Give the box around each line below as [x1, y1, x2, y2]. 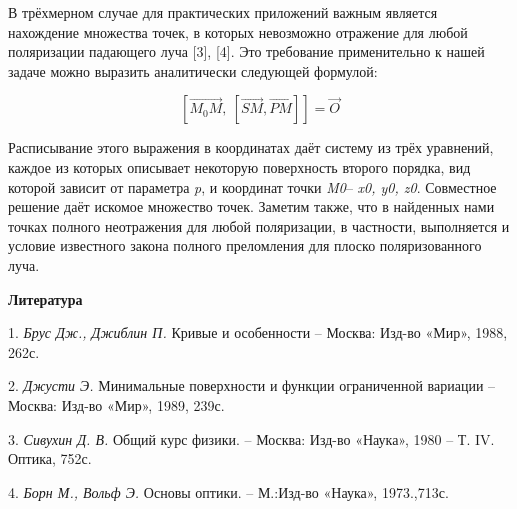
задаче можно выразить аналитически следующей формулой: [8, 60, 378, 81]
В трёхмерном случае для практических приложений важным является [8, 2, 438, 22]
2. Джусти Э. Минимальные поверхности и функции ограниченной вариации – [8, 375, 496, 396]
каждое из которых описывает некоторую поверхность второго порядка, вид [8, 156, 471, 177]
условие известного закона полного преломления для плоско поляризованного [8, 235, 482, 256]
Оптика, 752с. [8, 448, 92, 469]
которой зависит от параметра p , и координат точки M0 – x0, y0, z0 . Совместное [8, 176, 497, 197]
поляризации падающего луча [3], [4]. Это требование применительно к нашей [8, 41, 485, 62]
